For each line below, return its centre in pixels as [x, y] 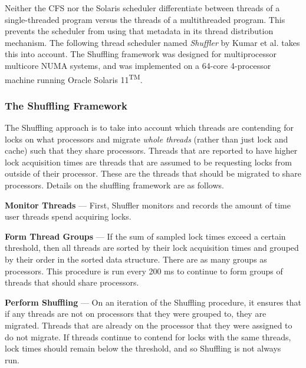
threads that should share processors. [72, 282]
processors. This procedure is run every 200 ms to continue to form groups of [144, 271]
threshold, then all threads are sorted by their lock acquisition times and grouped [152, 248]
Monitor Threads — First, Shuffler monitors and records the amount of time [148, 205]
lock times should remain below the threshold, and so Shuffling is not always [143, 348]
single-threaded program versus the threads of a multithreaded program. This [145, 19]
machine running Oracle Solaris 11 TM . [74, 78]
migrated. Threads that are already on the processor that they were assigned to [149, 325]
